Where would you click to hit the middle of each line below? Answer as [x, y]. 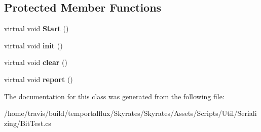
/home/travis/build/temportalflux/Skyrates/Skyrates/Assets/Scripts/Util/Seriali [130, 113]
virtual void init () [33, 45]
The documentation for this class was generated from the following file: [114, 96]
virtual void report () [39, 79]
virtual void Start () [36, 28]
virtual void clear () [36, 62]
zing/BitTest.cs [28, 123]
